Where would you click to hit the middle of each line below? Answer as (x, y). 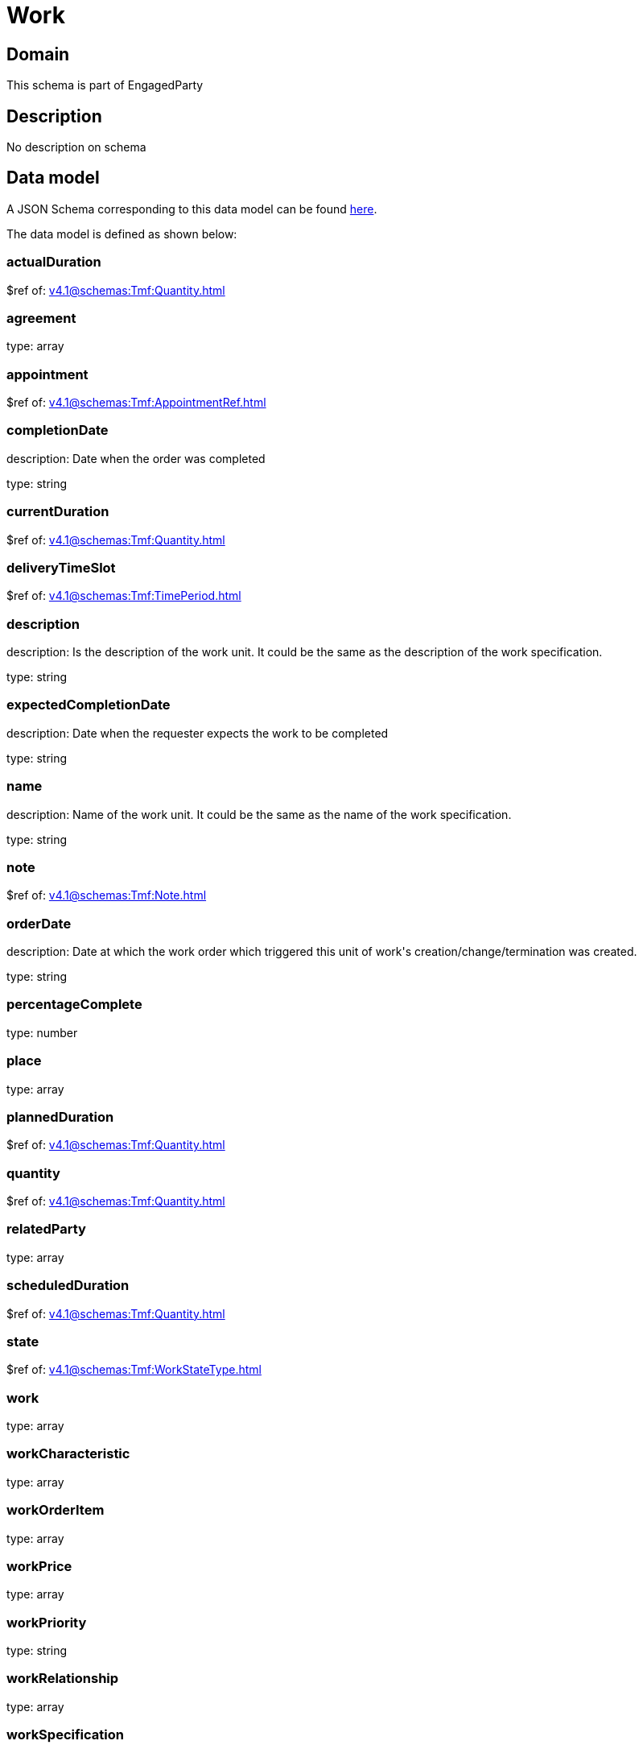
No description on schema (76, 147)
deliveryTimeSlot (61, 567)
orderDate (39, 923)
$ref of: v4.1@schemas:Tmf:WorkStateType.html (134, 1370)
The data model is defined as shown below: (122, 234)
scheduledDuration (68, 1286)
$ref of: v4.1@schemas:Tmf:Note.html (107, 895)
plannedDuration (60, 1116)
